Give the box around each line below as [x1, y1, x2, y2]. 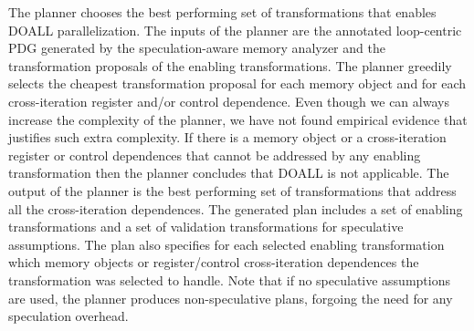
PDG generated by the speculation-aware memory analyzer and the [8, 38, 385, 57]
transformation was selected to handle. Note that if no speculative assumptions [8, 270, 450, 289]
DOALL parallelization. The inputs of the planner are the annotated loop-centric [8, 20, 462, 39]
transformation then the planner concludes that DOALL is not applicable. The [8, 163, 449, 182]
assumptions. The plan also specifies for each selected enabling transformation [8, 234, 445, 253]
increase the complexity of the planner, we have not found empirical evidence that [8, 109, 468, 129]
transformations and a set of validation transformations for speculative [8, 217, 404, 236]
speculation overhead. [8, 306, 129, 326]
